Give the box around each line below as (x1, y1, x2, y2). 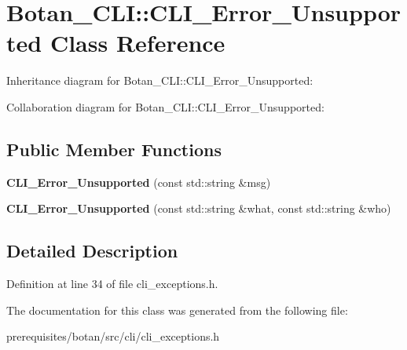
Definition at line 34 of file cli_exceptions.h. (6, 275, 218, 292)
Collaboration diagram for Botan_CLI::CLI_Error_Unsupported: (6, 98, 324, 115)
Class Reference (49, 27, 225, 59)
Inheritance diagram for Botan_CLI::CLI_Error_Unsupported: (6, 72, 313, 89)
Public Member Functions (6, 137, 222, 161)
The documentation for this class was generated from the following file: (6, 301, 348, 318)
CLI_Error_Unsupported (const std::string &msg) (6, 173, 271, 190)
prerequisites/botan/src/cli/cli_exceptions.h (6, 328, 220, 345)
